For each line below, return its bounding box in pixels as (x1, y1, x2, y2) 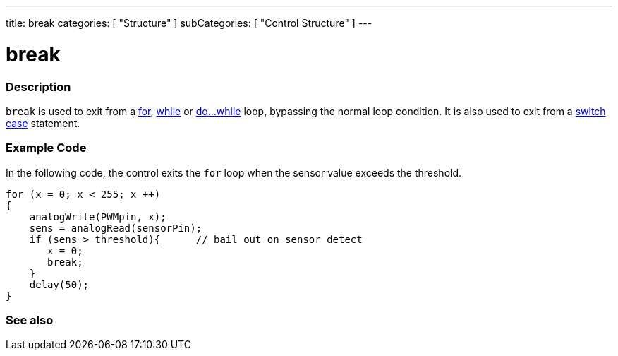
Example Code (6, 141, 87, 155)
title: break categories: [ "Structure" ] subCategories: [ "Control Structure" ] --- (6, 17, 372, 29)
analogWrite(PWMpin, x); (29, 210, 166, 222)
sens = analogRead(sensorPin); (29, 222, 202, 234)
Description (6, 79, 71, 94)
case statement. (6, 117, 80, 129)
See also (6, 313, 54, 327)
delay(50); (29, 278, 90, 290)
